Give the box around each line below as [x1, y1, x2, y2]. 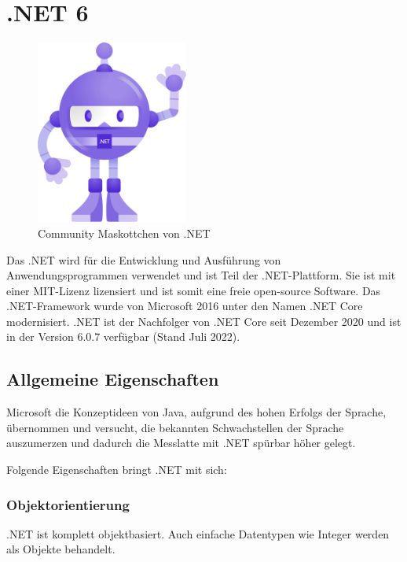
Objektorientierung [6, 494, 130, 514]
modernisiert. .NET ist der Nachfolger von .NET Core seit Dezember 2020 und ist [6, 312, 401, 329]
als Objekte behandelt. [6, 541, 115, 557]
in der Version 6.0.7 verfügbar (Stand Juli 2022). [6, 328, 240, 345]
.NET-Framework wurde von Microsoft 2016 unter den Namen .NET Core [6, 298, 363, 314]
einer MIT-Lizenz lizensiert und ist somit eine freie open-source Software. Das [6, 282, 381, 298]
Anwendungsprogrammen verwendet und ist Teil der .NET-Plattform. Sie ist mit [6, 267, 396, 283]
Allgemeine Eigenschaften [6, 367, 219, 391]
